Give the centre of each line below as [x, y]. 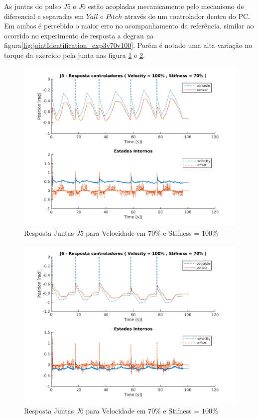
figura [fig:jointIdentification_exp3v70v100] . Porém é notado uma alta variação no [128, 45]
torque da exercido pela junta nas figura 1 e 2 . [74, 55]
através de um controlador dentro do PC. [187, 16]
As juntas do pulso [33, 6]
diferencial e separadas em [44, 16]
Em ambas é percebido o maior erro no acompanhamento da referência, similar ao [129, 26]
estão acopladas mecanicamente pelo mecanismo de [166, 6]
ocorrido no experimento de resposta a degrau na [79, 35]
